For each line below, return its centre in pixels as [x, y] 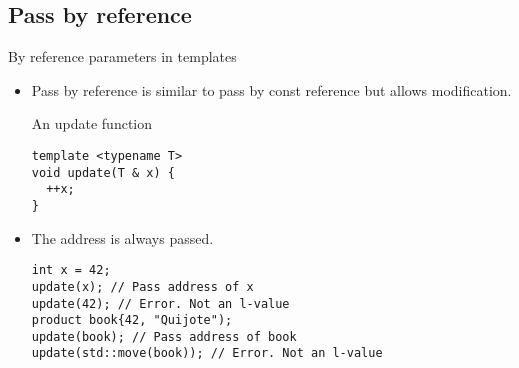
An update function [92, 123]
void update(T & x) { [103, 172]
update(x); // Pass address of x [142, 286]
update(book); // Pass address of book [164, 336]
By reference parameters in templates [122, 56]
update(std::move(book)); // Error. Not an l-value [207, 353]
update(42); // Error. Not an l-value [160, 303]
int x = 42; [71, 270]
